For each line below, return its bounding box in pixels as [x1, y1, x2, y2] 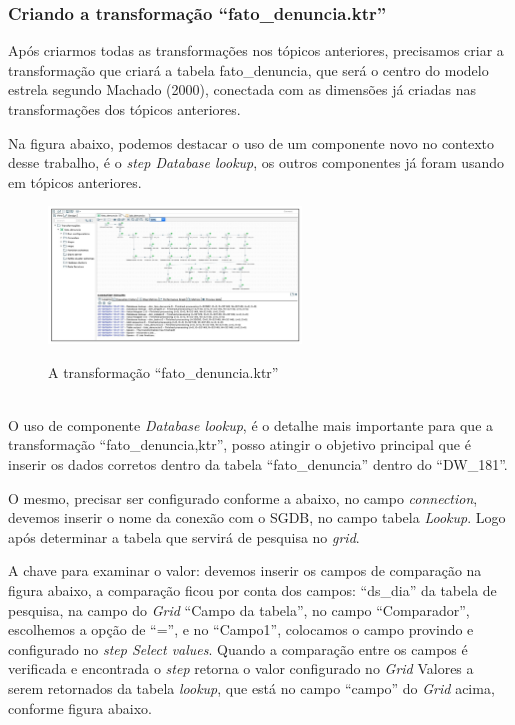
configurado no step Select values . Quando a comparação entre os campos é [8, 638, 468, 659]
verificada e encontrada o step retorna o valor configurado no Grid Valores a [8, 658, 474, 679]
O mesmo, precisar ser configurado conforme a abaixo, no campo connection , [8, 487, 478, 508]
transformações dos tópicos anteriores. [8, 99, 241, 119]
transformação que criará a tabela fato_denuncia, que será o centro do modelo [8, 59, 489, 80]
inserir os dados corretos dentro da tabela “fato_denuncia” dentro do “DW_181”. [8, 453, 508, 474]
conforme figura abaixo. [8, 697, 152, 718]
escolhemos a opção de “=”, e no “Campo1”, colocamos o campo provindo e [8, 619, 474, 640]
